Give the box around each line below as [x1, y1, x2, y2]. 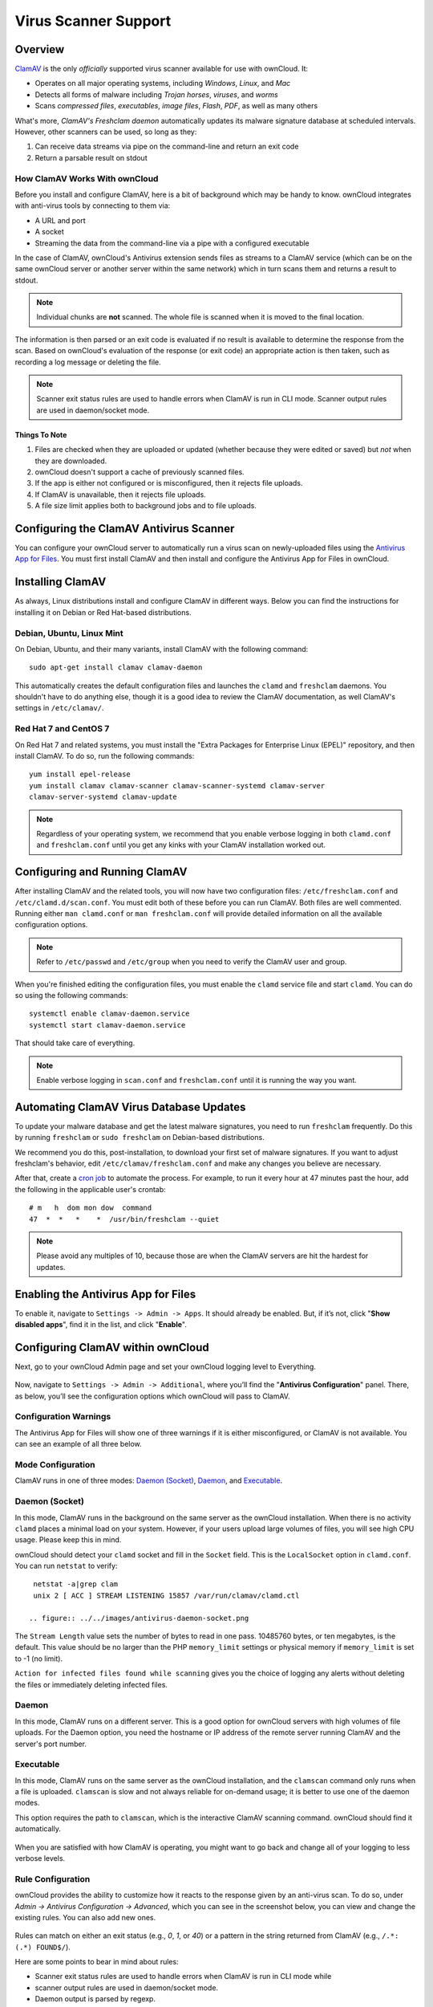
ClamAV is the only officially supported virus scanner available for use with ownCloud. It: [14, 64, 309, 74]
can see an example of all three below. [14, 1439, 142, 1449]
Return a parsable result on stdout [34, 153, 148, 162]
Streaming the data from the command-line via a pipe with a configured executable [34, 238, 310, 248]
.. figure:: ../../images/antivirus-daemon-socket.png [29, 1614, 249, 1622]
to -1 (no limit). [14, 1654, 63, 1663]
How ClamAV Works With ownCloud [14, 173, 159, 184]
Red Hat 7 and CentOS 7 [14, 723, 110, 735]
